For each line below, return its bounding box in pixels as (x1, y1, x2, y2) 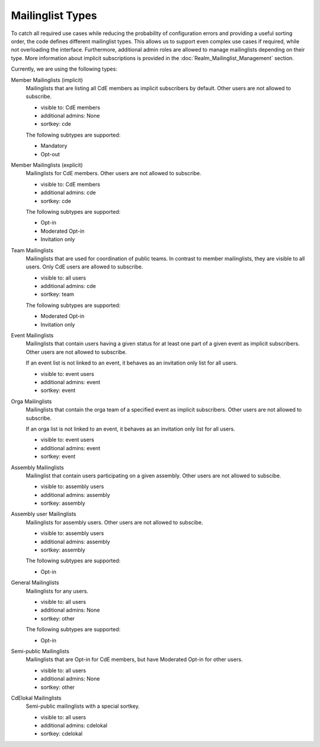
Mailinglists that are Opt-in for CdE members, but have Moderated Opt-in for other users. (25, 656, 243, 663)
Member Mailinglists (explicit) (11, 162, 83, 169)
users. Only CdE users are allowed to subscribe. (25, 263, 143, 270)
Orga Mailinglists (11, 398, 52, 405)
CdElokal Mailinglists (11, 694, 62, 701)
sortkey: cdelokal (40, 730, 83, 737)
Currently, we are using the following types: (11, 65, 118, 72)
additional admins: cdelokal (40, 722, 108, 729)
